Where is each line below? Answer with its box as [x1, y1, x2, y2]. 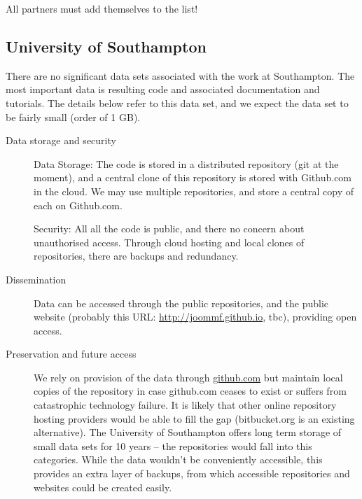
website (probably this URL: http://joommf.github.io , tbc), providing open [34, 309, 357, 324]
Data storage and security [6, 133, 116, 148]
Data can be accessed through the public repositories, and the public [34, 295, 329, 310]
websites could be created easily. [34, 479, 172, 494]
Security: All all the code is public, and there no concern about [34, 221, 305, 236]
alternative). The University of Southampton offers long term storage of [34, 425, 342, 440]
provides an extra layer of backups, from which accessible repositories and [34, 466, 350, 481]
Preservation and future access [6, 346, 137, 361]
